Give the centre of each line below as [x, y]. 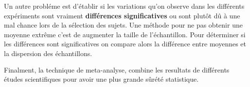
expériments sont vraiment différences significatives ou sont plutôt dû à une [122, 15]
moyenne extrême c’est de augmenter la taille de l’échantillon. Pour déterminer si [125, 34]
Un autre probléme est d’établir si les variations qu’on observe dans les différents [124, 6]
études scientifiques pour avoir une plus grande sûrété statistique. [101, 79]
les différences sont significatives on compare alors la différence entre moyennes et [125, 44]
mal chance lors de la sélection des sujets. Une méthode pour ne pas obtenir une [123, 25]
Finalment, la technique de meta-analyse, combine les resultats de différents [117, 69]
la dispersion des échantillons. [48, 53]
